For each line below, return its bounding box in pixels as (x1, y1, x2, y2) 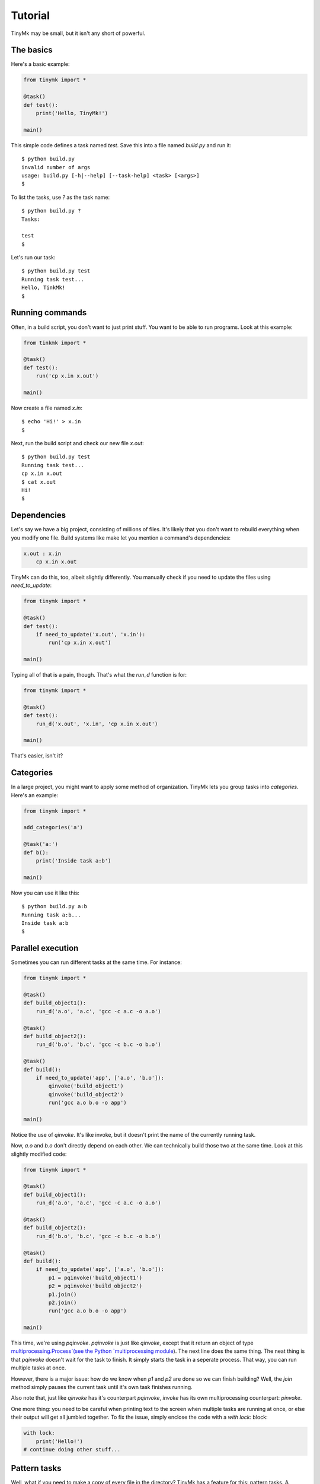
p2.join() (48, 1299, 77, 1306)
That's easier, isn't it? (11, 752, 63, 759)
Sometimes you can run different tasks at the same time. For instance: (11, 959, 182, 966)
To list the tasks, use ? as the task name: (11, 194, 110, 201)
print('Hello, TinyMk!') (36, 110, 108, 116)
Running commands (11, 307, 87, 318)
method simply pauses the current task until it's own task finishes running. (11, 1384, 193, 1391)
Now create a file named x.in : (11, 404, 83, 411)
